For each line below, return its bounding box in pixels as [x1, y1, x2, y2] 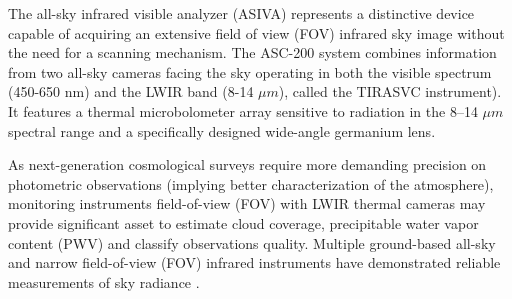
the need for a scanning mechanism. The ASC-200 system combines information [8, 42, 497, 63]
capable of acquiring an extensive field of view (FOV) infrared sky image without [8, 22, 505, 43]
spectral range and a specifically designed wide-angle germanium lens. [8, 120, 436, 141]
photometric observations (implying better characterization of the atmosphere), [8, 173, 494, 194]
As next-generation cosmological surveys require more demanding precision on [8, 154, 487, 175]
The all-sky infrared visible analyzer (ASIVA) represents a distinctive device [8, 3, 475, 23]
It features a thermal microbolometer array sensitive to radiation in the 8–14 [8, 100, 478, 121]
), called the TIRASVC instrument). [278, 81, 502, 102]
